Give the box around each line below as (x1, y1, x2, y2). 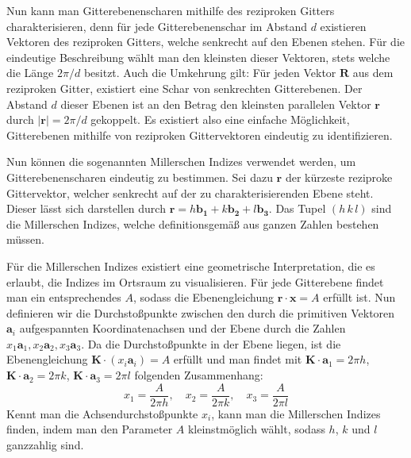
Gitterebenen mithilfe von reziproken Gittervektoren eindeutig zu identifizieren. (6, 126, 393, 143)
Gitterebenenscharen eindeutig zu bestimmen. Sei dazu (6, 168, 273, 185)
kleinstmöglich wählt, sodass (187, 421, 325, 437)
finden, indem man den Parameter (6, 421, 173, 437)
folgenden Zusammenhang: (134, 367, 263, 383)
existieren (320, 17, 367, 34)
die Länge (6, 64, 54, 81)
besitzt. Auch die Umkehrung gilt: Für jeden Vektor (83, 64, 336, 81)
